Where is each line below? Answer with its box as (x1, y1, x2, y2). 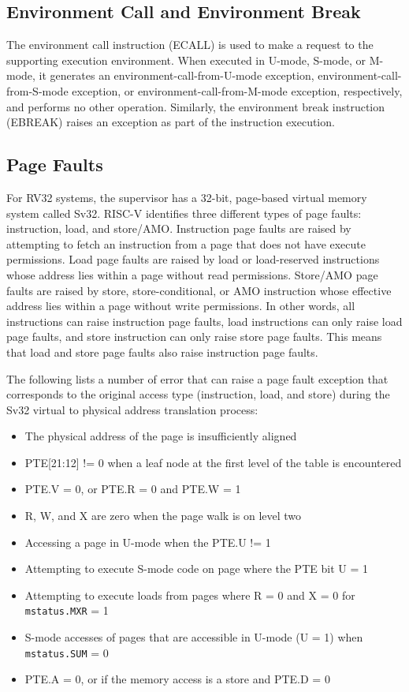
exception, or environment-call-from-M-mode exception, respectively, (72, 82, 403, 99)
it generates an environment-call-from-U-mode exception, (39, 67, 314, 84)
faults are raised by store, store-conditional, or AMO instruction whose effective (6, 282, 392, 298)
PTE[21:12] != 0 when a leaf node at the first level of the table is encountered (24, 454, 402, 470)
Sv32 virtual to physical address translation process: (6, 401, 258, 417)
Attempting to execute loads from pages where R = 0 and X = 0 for (24, 586, 355, 603)
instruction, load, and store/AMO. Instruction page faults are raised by (6, 220, 351, 237)
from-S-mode (6, 82, 69, 99)
